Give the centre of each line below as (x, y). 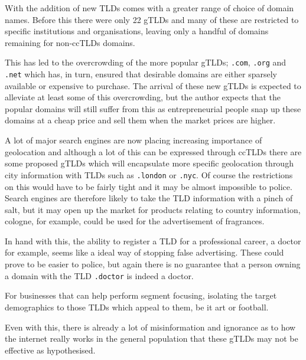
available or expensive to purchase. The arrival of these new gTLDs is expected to (153, 85)
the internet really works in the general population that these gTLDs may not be (152, 338)
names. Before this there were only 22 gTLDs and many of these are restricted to (152, 19)
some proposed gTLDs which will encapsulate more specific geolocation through (149, 163)
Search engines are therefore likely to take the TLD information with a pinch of (149, 198)
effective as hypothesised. (50, 350)
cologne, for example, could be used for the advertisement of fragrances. (135, 221)
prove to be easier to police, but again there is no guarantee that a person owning (153, 264)
